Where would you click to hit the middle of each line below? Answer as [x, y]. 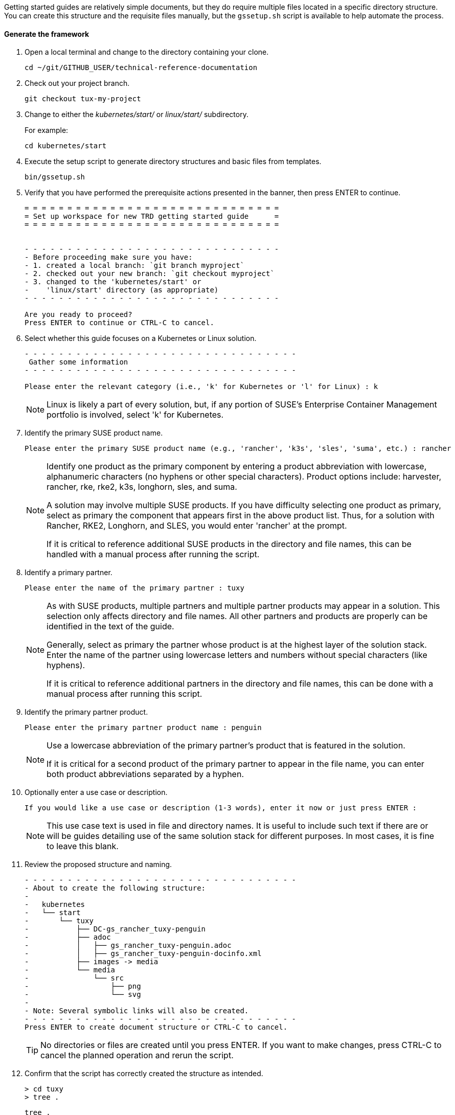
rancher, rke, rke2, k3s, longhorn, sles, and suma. [142, 487]
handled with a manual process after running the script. [153, 554]
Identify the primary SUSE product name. [94, 433]
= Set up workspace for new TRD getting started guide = [152, 217]
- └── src [74, 978]
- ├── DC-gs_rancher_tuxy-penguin [115, 929]
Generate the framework [47, 34]
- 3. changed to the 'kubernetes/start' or [113, 282]
